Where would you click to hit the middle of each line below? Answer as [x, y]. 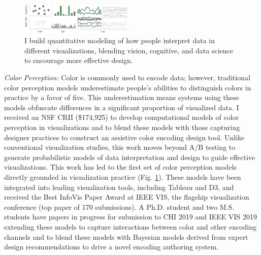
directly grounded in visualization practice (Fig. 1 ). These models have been [123, 177]
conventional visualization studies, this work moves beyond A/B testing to [120, 147]
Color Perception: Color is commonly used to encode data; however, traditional [127, 77]
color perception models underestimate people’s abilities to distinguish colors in [128, 87]
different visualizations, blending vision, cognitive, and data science [129, 50]
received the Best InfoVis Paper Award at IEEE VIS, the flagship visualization [127, 197]
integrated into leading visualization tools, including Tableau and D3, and [119, 187]
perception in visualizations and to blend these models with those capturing [122, 127]
